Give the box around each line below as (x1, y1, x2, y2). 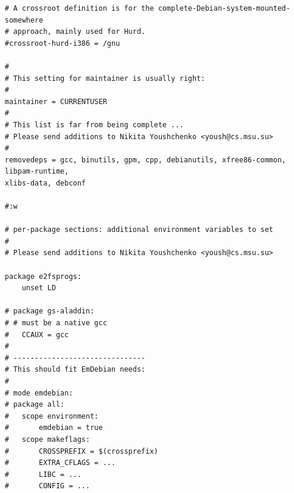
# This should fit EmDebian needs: (5, 365, 146, 374)
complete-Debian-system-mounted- (158, 4, 290, 12)
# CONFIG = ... (5, 482, 90, 491)
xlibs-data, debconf (5, 178, 86, 187)
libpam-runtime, (5, 167, 69, 176)
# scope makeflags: (5, 435, 90, 444)
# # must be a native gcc (5, 319, 107, 328)
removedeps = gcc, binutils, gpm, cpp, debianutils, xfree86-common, (5, 155, 286, 164)
